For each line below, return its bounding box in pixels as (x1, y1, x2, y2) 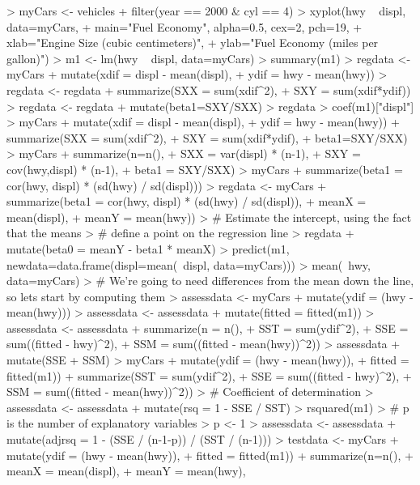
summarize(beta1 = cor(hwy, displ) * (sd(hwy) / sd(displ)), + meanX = (6, 193, 367, 210)
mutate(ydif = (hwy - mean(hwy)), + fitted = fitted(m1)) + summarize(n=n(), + (6, 446, 414, 463)
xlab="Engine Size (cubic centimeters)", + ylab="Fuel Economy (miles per (6, 34, 379, 51)
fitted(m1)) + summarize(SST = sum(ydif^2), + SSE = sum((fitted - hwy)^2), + (6, 367, 412, 384)
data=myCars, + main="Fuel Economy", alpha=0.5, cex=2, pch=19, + (6, 18, 363, 35)
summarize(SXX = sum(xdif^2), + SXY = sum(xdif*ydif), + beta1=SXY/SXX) (6, 129, 408, 146)
